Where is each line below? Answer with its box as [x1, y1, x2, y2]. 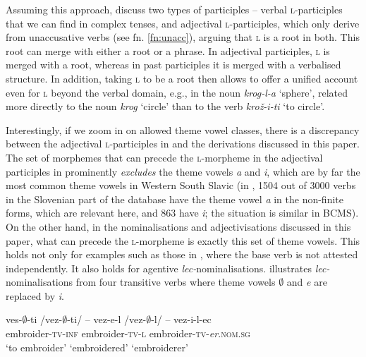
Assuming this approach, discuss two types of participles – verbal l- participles [6, 2, 343, 16]
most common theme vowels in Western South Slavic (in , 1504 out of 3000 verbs [6, 178, 356, 193]
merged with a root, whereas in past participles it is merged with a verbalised [6, 57, 341, 72]
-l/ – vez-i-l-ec [151, 312, 212, 327]
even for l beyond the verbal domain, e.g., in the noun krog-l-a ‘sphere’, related [6, 85, 348, 99]
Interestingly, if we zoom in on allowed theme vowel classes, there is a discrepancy [6, 122, 360, 137]
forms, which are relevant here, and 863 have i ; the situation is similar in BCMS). [6, 205, 359, 220]
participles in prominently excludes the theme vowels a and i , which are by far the [6, 164, 360, 178]
